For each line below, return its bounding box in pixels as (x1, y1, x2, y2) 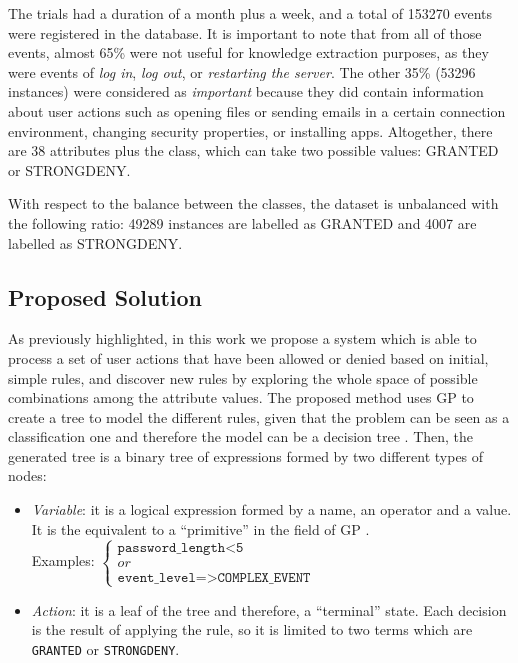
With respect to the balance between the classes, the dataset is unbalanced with (8, 193, 499, 214)
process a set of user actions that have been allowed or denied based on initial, (8, 347, 489, 368)
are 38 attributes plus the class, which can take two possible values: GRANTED (8, 140, 499, 161)
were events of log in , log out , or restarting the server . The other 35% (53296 (8, 61, 476, 82)
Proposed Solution (8, 281, 202, 312)
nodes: (8, 465, 47, 486)
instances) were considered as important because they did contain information (8, 81, 484, 102)
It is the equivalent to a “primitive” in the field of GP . (31, 518, 370, 539)
